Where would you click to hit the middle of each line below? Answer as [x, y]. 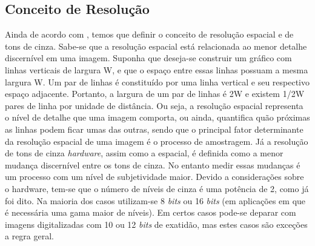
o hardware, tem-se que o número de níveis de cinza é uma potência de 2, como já [157, 188]
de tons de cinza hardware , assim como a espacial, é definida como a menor [144, 153]
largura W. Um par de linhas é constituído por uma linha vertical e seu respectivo [157, 81]
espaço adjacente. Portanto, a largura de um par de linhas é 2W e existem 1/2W [155, 94]
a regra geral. [30, 236]
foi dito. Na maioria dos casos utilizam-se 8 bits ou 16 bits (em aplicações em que [155, 200]
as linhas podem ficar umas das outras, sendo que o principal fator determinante [154, 129]
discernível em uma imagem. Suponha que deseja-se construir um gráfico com [148, 58]
